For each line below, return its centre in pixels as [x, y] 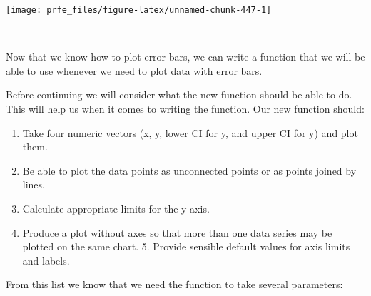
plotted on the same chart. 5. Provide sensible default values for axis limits [186, 246]
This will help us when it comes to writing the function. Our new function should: [185, 109]
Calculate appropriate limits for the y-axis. [116, 208]
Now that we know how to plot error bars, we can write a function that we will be [185, 57]
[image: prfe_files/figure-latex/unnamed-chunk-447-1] [139, 10]
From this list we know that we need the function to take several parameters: [174, 284]
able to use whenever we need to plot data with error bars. [134, 70]
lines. [34, 184]
